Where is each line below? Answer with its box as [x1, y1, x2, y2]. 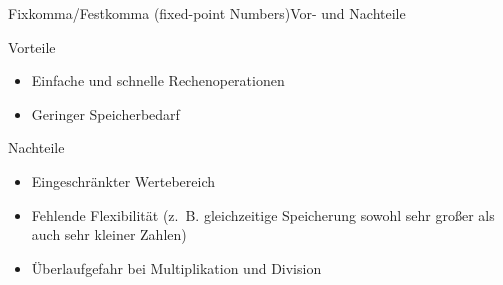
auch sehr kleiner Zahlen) [31, 224, 187, 245]
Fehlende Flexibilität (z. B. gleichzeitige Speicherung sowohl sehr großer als [31, 204, 495, 225]
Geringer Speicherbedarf [31, 103, 180, 124]
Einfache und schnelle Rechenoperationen [31, 70, 285, 91]
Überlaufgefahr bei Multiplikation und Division [31, 257, 322, 278]
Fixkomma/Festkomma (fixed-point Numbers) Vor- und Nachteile [8, 3, 406, 23]
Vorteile [8, 36, 56, 57]
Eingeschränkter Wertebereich [31, 170, 216, 191]
